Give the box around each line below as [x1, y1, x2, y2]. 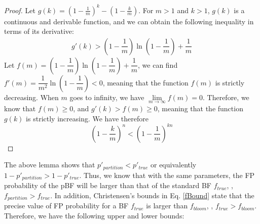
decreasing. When [4, 92, 59, 102]
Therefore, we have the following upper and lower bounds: [4, 210, 184, 220]
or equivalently [150, 159, 197, 170]
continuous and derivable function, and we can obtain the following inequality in [4, 16, 254, 26]
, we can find [138, 59, 178, 70]
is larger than [146, 200, 188, 211]
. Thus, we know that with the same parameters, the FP [79, 169, 255, 180]
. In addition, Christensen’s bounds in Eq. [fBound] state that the [50, 190, 254, 200]
